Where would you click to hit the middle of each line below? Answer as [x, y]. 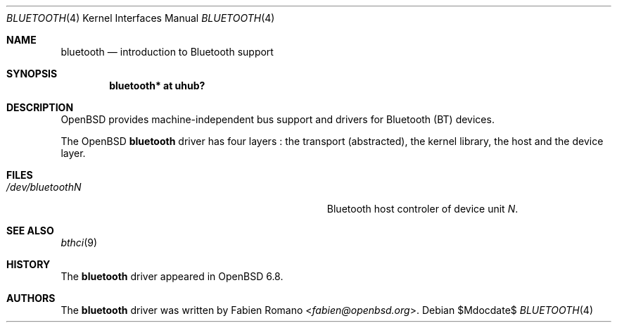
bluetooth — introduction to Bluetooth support [167, 52]
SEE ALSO [30, 231]
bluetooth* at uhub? [157, 86]
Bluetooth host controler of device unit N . [422, 209]
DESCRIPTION [40, 107]
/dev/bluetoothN [44, 187]
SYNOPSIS [32, 74]
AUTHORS [31, 298]
